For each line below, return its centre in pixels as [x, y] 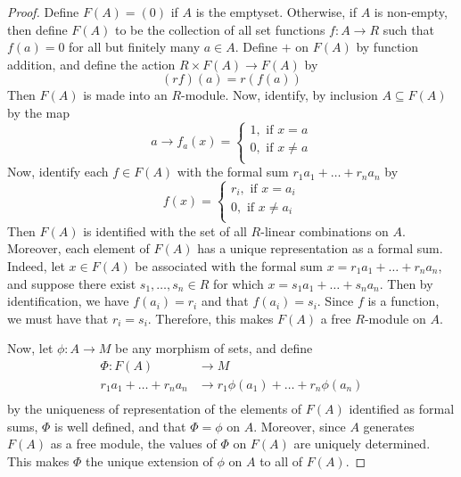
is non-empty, [411, 12]
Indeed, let [36, 266]
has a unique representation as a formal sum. [320, 248]
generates [389, 426]
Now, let [30, 348]
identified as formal [402, 409]
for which [238, 283]
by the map [38, 112]
